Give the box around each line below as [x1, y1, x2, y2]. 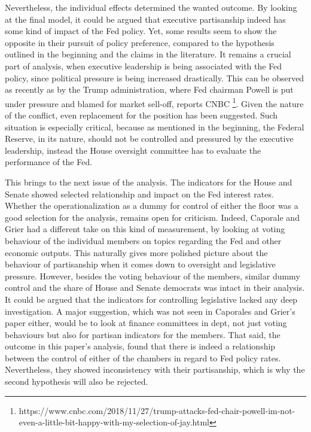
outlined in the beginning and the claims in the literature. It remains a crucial [5, 48, 291, 60]
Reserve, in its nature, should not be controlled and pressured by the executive [5, 132, 294, 145]
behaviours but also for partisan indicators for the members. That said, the [5, 328, 280, 340]
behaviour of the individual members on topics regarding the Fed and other [5, 234, 282, 247]
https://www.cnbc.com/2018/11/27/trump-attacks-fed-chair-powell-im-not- [19, 404, 295, 416]
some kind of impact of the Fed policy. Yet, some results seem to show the [5, 25, 277, 37]
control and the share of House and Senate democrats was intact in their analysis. [5, 281, 305, 294]
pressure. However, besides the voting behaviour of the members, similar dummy [5, 269, 300, 282]
